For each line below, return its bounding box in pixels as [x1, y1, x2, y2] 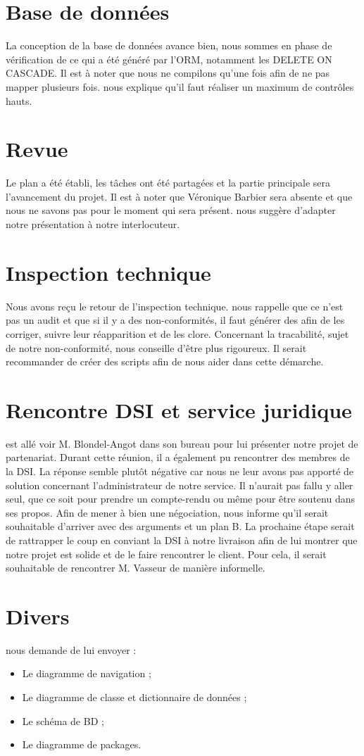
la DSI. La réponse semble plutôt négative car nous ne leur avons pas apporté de [6, 464, 354, 478]
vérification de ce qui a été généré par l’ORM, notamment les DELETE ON [6, 51, 332, 66]
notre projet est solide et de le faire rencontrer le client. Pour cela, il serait [6, 546, 327, 561]
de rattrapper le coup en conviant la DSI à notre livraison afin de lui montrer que [6, 532, 358, 547]
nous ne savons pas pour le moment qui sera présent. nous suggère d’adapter [6, 203, 336, 218]
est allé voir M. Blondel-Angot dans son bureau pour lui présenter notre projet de [6, 436, 358, 451]
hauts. [6, 93, 32, 108]
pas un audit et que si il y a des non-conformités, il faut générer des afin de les [6, 313, 345, 327]
